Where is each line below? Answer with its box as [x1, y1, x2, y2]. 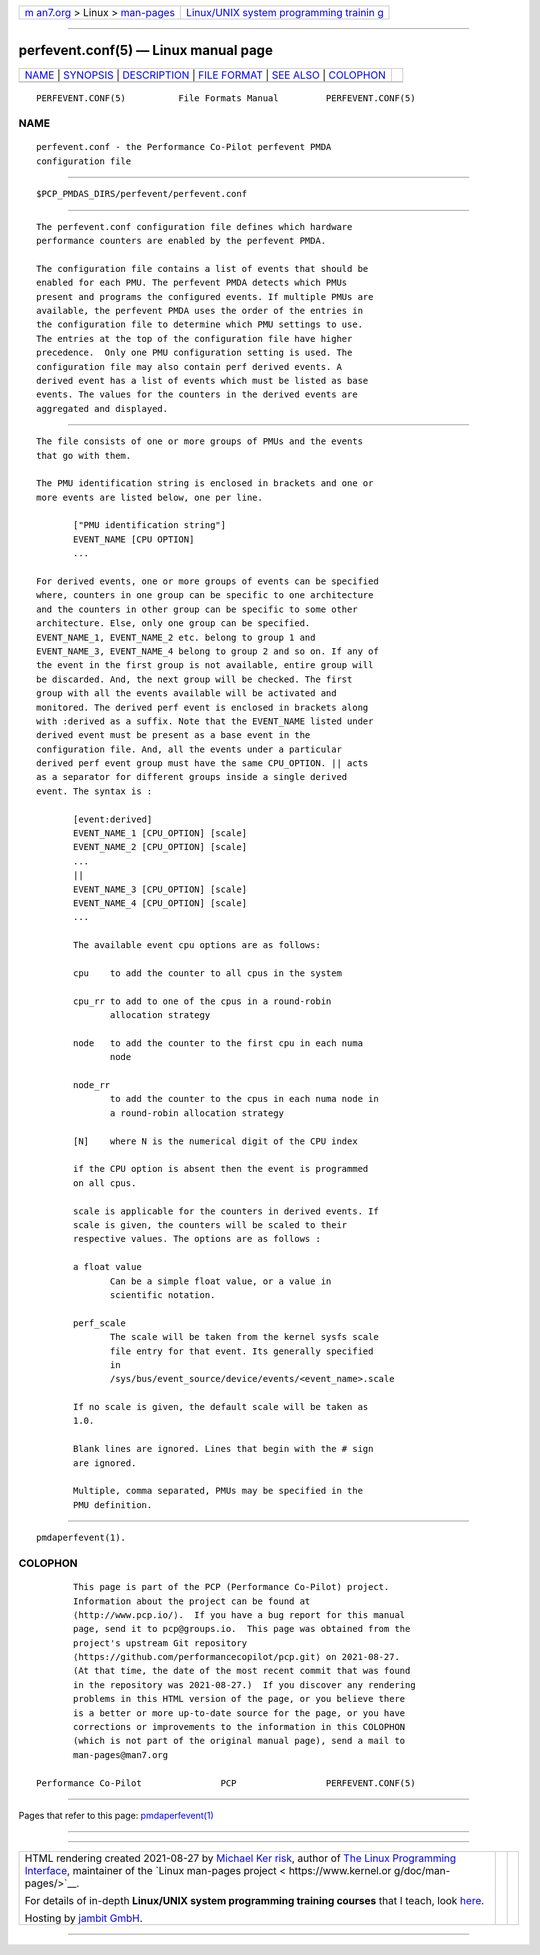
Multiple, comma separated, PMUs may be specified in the [73, 1485, 364, 1497]
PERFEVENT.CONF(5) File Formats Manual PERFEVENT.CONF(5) [36, 92, 416, 104]
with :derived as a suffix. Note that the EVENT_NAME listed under [36, 715, 374, 727]
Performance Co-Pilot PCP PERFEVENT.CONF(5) [36, 1777, 416, 1789]
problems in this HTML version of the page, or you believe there [73, 1693, 406, 1705]
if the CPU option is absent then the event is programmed [73, 1163, 369, 1175]
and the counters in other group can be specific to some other [36, 603, 359, 615]
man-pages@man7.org [73, 1749, 169, 1760]
